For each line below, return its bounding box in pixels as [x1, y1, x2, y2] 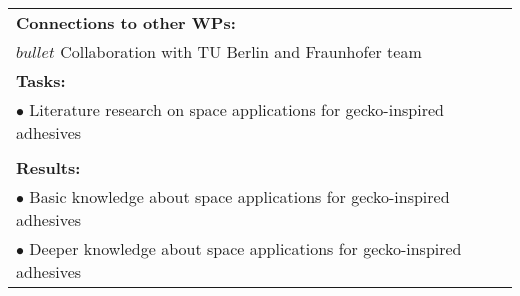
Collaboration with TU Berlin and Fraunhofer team [60, 40, 422, 63]
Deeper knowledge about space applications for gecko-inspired [29, 237, 462, 260]
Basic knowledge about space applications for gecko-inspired [29, 185, 450, 208]
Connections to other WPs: [16, 11, 236, 34]
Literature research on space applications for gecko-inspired [29, 98, 444, 121]
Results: [16, 156, 81, 179]
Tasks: [16, 69, 66, 92]
